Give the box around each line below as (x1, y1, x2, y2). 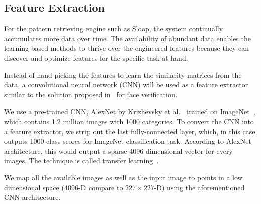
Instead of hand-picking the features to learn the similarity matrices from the (4, 69, 242, 80)
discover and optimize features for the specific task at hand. (4, 52, 188, 63)
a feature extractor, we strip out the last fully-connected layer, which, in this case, (4, 126, 257, 136)
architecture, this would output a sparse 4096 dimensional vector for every (4, 145, 233, 156)
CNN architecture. (4, 192, 61, 202)
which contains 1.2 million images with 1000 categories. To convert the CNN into (4, 116, 254, 126)
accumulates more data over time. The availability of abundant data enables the (4, 33, 251, 43)
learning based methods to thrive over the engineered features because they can (4, 43, 249, 53)
